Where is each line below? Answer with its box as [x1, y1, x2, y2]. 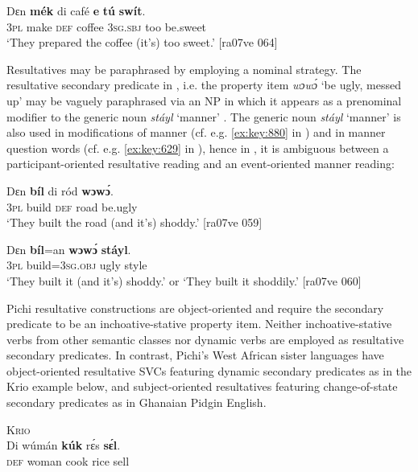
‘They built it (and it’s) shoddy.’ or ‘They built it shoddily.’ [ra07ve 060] [6, 272, 362, 289]
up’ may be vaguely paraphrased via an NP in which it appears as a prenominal [6, 92, 402, 109]
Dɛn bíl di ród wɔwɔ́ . [6, 182, 114, 199]
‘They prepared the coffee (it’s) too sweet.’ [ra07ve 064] [6, 34, 278, 51]
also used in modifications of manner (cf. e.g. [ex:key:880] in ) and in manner [6, 124, 386, 141]
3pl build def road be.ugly [6, 198, 138, 215]
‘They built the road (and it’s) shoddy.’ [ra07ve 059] [6, 214, 263, 231]
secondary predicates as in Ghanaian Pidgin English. [6, 394, 267, 411]
